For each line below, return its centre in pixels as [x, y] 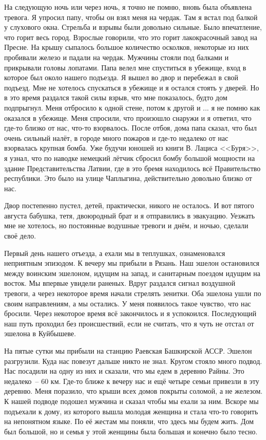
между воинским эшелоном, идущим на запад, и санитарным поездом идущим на [132, 273]
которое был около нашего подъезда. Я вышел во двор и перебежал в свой [121, 77]
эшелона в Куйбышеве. [40, 333]
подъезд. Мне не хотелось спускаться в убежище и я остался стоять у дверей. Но [132, 87]
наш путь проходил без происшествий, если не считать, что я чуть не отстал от [129, 323]
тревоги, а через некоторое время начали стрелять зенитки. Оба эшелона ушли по [133, 293]
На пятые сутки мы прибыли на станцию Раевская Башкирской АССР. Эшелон [128, 351]
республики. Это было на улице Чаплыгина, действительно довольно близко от [128, 178]
